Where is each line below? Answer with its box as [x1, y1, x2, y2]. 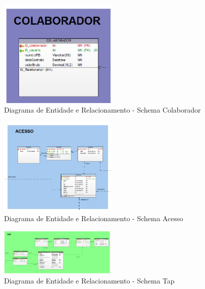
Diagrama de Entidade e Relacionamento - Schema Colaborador [4, 105, 201, 115]
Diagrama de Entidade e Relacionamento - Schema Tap [4, 275, 175, 286]
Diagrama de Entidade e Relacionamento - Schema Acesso [4, 213, 183, 223]
